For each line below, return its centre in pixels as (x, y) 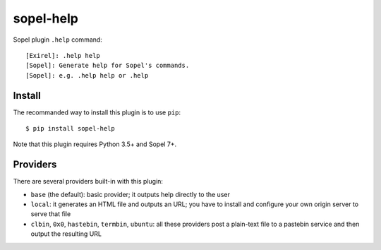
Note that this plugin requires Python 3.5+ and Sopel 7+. (95, 144)
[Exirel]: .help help (63, 55)
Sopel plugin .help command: (58, 40)
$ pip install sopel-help (71, 129)
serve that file (51, 214)
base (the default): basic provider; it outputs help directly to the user (131, 194)
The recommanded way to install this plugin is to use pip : (97, 112)
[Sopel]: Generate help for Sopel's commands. (108, 66)
